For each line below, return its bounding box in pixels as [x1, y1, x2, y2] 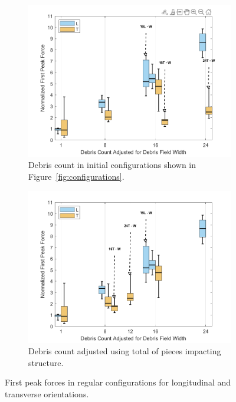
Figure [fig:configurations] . [28, 170, 124, 183]
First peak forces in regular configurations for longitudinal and [5, 376, 231, 388]
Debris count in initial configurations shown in [28, 159, 196, 171]
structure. [28, 356, 64, 368]
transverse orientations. [5, 387, 89, 400]
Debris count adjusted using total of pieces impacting [28, 345, 221, 357]
